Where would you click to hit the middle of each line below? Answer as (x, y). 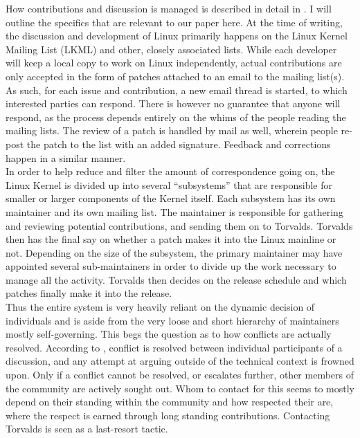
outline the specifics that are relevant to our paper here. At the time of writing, (174, 22)
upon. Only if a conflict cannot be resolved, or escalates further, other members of (180, 375)
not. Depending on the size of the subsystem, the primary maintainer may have (174, 252)
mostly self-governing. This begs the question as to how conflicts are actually (169, 334)
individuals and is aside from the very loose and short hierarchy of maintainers (172, 320)
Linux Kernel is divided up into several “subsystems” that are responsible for (169, 184)
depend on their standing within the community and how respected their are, (170, 402)
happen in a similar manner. (66, 157)
